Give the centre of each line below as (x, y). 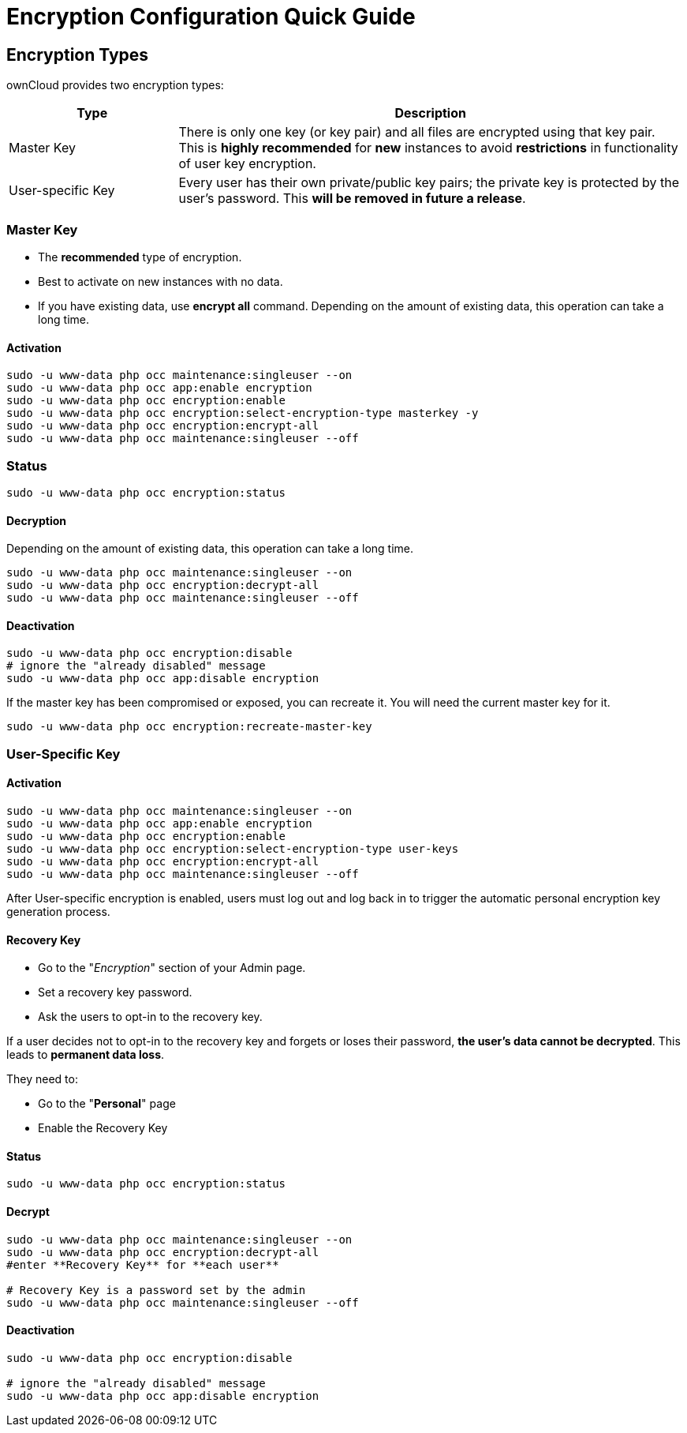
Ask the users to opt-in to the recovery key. (150, 1017)
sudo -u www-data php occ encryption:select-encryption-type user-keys (233, 848)
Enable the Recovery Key (103, 1128)
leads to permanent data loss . (86, 1055)
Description (430, 113)
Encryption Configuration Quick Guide (211, 17)
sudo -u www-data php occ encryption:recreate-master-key (189, 727)
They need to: (42, 1079)
